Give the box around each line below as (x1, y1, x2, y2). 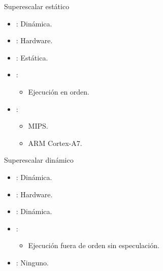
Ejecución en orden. (28, 86, 90, 97)
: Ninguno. (16, 257, 49, 267)
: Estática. (16, 52, 48, 63)
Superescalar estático (4, 1, 70, 11)
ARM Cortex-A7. (28, 137, 82, 148)
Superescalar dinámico (4, 155, 74, 165)
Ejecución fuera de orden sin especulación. (28, 240, 159, 251)
